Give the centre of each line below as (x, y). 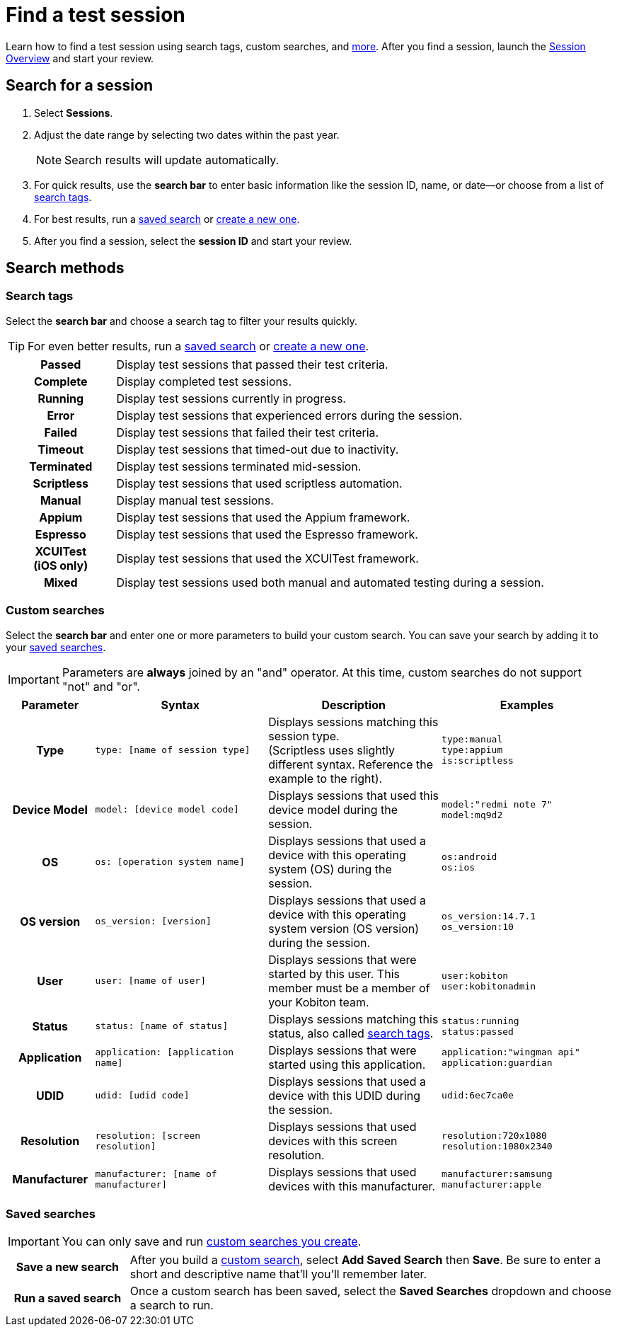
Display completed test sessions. (204, 381)
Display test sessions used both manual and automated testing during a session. (330, 582)
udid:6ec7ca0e (478, 1096)
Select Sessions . (74, 113)
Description (353, 705)
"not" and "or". (101, 686)
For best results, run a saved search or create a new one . (167, 219)
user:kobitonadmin (489, 986)
